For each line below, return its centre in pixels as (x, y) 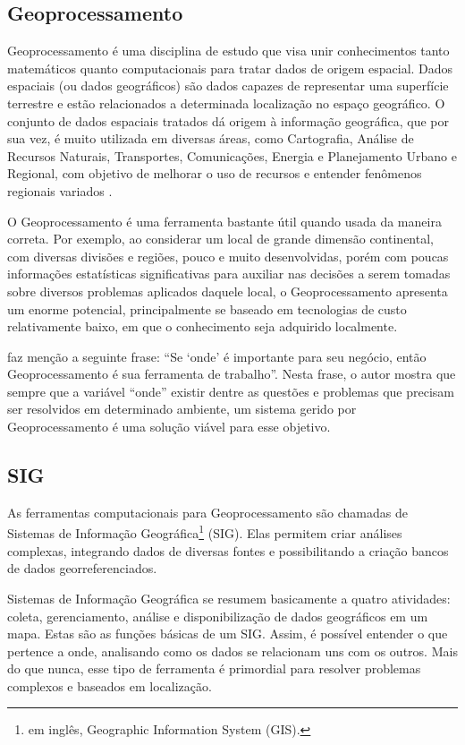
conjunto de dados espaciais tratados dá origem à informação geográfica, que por (228, 120)
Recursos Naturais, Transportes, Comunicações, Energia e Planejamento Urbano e (232, 155)
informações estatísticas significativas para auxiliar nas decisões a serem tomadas (229, 274)
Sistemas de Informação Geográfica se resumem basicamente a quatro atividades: (229, 598)
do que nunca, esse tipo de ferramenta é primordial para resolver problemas (214, 668)
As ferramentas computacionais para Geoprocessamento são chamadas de (207, 512)
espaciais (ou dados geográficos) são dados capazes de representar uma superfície (228, 86)
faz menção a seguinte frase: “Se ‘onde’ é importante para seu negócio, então (217, 356)
